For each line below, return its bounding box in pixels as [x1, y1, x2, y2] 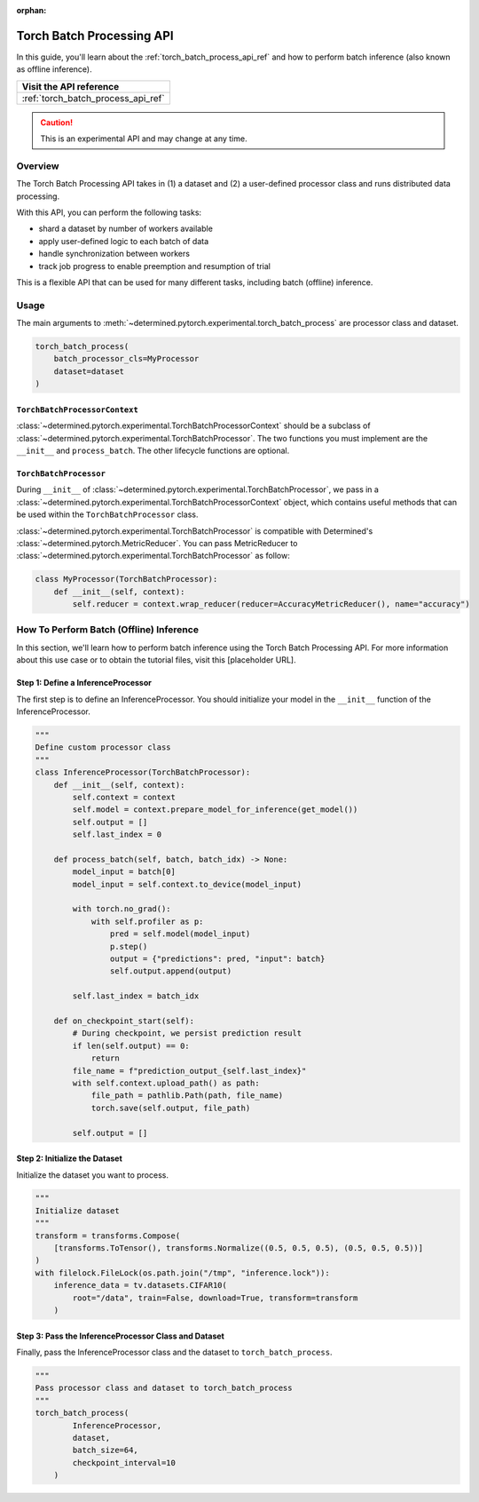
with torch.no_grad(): [72, 904, 172, 914]
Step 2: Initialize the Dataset [16, 1153, 123, 1164]
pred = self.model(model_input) [109, 929, 251, 939]
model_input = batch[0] [72, 867, 177, 877]
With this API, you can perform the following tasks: [16, 207, 202, 218]
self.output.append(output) [109, 966, 232, 976]
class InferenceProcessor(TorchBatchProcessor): [35, 767, 251, 777]
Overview [16, 160, 59, 172]
